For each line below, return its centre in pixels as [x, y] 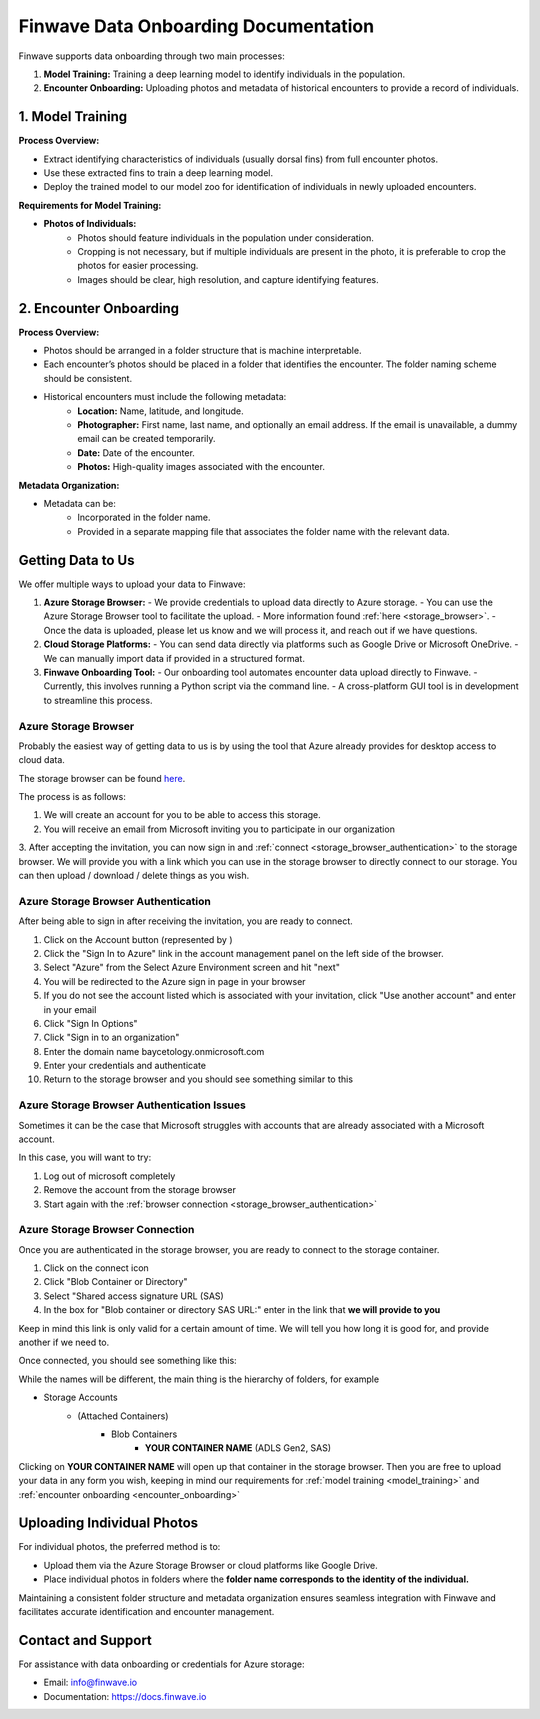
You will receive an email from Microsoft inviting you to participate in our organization [219, 829]
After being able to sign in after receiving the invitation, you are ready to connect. [186, 921]
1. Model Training [73, 116]
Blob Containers [144, 1434]
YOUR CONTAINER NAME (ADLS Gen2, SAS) [238, 1448]
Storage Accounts [81, 1397]
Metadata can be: [80, 503]
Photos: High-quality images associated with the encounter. [201, 467]
